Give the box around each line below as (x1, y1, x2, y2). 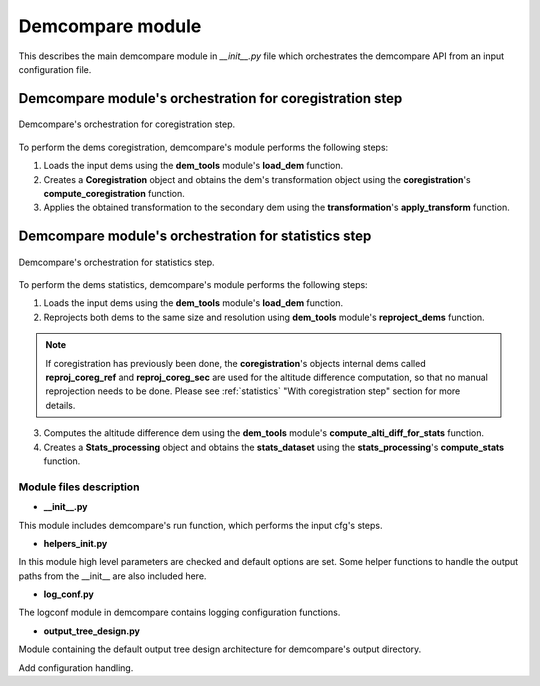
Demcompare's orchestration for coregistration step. (18, 118, 236, 130)
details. (45, 399, 76, 411)
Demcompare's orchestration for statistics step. (18, 256, 215, 268)
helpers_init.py (43, 537, 108, 549)
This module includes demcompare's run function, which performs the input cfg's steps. (18, 519, 383, 531)
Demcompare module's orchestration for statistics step (18, 228, 372, 245)
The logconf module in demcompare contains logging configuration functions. (18, 606, 341, 619)
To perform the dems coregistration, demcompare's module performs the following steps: (18, 141, 389, 153)
